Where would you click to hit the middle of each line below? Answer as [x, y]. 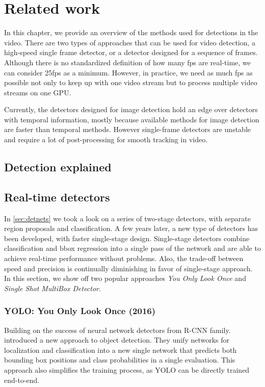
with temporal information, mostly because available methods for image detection [132, 119]
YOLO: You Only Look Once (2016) [80, 311]
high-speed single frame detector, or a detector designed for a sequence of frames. [131, 52]
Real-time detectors [57, 197]
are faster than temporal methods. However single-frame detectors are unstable [128, 129]
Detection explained [58, 167]
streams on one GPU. [38, 92]
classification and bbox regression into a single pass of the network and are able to [132, 248]
